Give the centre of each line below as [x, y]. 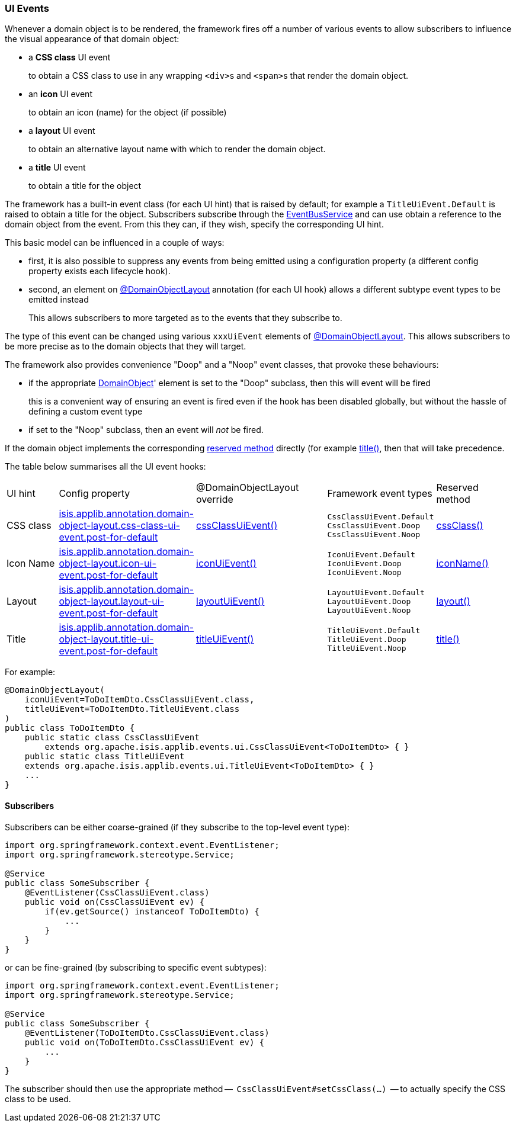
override [215, 500]
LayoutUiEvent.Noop [369, 610]
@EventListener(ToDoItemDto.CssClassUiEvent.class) [147, 1033]
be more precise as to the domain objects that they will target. [126, 346]
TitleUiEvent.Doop [367, 639]
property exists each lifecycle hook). [100, 271]
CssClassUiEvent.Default [381, 516]
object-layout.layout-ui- [111, 601]
